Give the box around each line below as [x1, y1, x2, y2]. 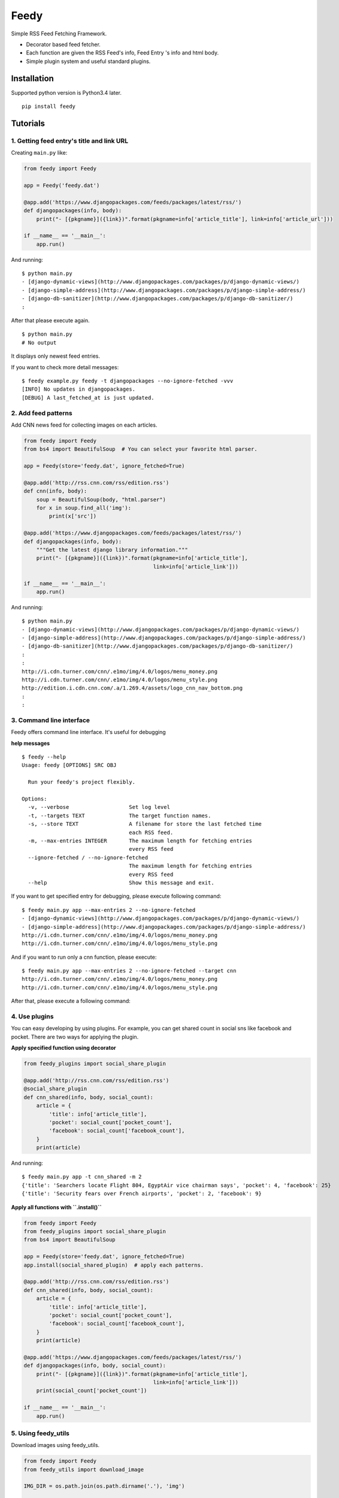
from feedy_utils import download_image [23, 1466, 144, 1473]
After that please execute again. [11, 317, 90, 324]
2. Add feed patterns [11, 409, 72, 417]
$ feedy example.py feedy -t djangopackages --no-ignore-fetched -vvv [22, 377, 234, 384]
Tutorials [11, 118, 45, 128]
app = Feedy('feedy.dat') [23, 182, 100, 189]
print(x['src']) [49, 513, 97, 520]
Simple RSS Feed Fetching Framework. [11, 30, 107, 37]
